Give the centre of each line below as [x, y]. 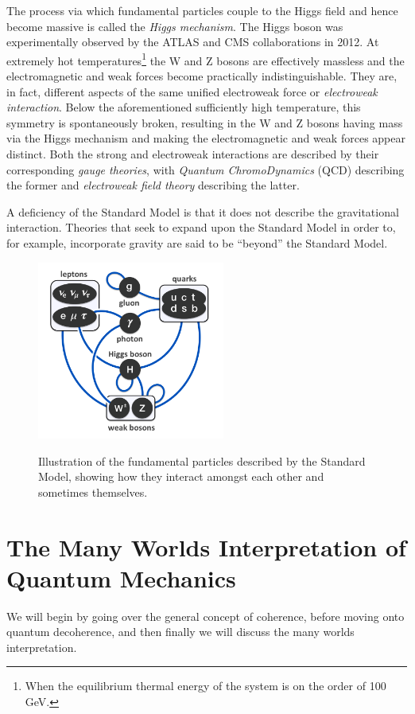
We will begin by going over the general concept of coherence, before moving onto [206, 616]
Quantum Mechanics [121, 577]
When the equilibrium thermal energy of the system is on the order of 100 [206, 686]
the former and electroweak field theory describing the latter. [153, 185]
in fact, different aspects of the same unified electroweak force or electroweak [192, 91]
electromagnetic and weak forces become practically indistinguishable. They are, [202, 76]
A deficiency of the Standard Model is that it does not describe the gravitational [203, 211]
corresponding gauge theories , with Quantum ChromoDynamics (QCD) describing [206, 169]
